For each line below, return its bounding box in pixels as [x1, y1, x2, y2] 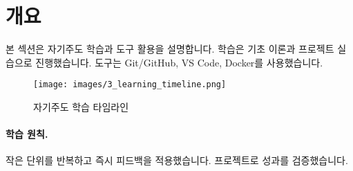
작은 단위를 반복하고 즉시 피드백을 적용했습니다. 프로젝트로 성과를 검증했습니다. [6, 153, 348, 168]
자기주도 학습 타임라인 [33, 99, 129, 114]
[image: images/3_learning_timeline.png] [33, 80, 227, 90]
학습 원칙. [6, 127, 48, 141]
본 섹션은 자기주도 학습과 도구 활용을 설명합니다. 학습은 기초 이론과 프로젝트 [6, 42, 334, 56]
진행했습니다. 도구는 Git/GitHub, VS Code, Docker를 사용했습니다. [35, 55, 323, 69]
